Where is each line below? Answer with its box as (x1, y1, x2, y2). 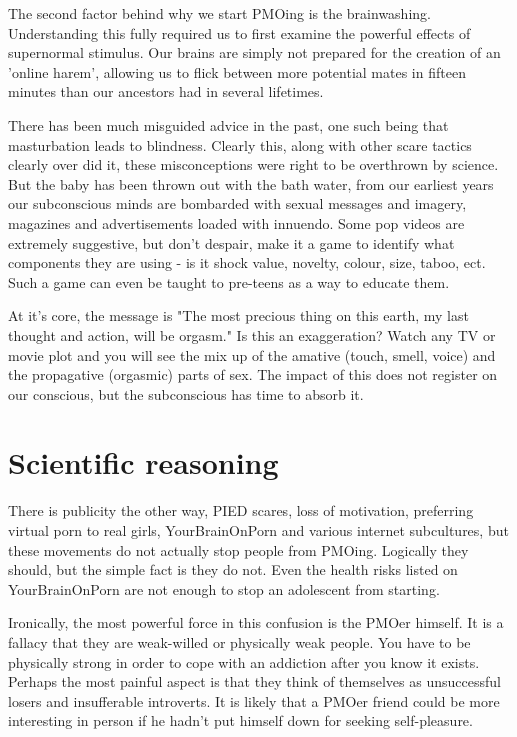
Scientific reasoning (8, 442, 279, 483)
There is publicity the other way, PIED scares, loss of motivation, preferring (8, 500, 474, 521)
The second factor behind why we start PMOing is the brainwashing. (8, 3, 431, 23)
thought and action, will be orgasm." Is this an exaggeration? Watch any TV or (8, 324, 496, 345)
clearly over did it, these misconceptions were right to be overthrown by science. (8, 154, 499, 175)
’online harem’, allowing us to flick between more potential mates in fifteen (8, 61, 466, 82)
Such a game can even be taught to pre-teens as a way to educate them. (8, 271, 450, 292)
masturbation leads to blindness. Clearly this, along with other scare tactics (8, 134, 472, 155)
